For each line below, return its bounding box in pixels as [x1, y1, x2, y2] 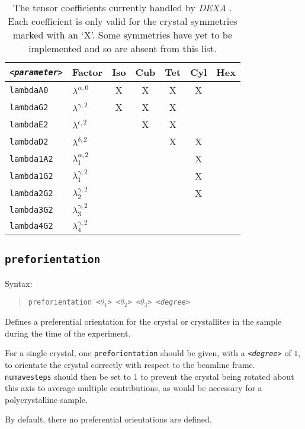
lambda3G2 [9, 204, 53, 214]
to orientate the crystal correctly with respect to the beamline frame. [5, 358, 255, 370]
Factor [72, 65, 103, 79]
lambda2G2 [9, 188, 53, 198]
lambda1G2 [9, 171, 53, 181]
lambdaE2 [9, 119, 49, 129]
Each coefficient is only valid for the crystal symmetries [8, 14, 237, 28]
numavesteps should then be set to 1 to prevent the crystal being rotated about [5, 370, 294, 382]
